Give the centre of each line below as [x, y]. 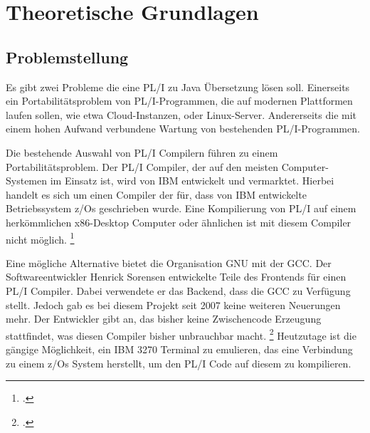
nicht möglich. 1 [40, 238]
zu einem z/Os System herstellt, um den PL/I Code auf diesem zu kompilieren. [179, 363]
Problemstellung [67, 57]
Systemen [27, 181]
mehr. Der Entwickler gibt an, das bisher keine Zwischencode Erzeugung [164, 319]
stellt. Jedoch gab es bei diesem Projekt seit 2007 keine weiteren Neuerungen [173, 304]
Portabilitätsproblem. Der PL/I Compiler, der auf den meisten [142, 166]
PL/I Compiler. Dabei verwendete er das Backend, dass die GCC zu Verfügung [178, 290]
